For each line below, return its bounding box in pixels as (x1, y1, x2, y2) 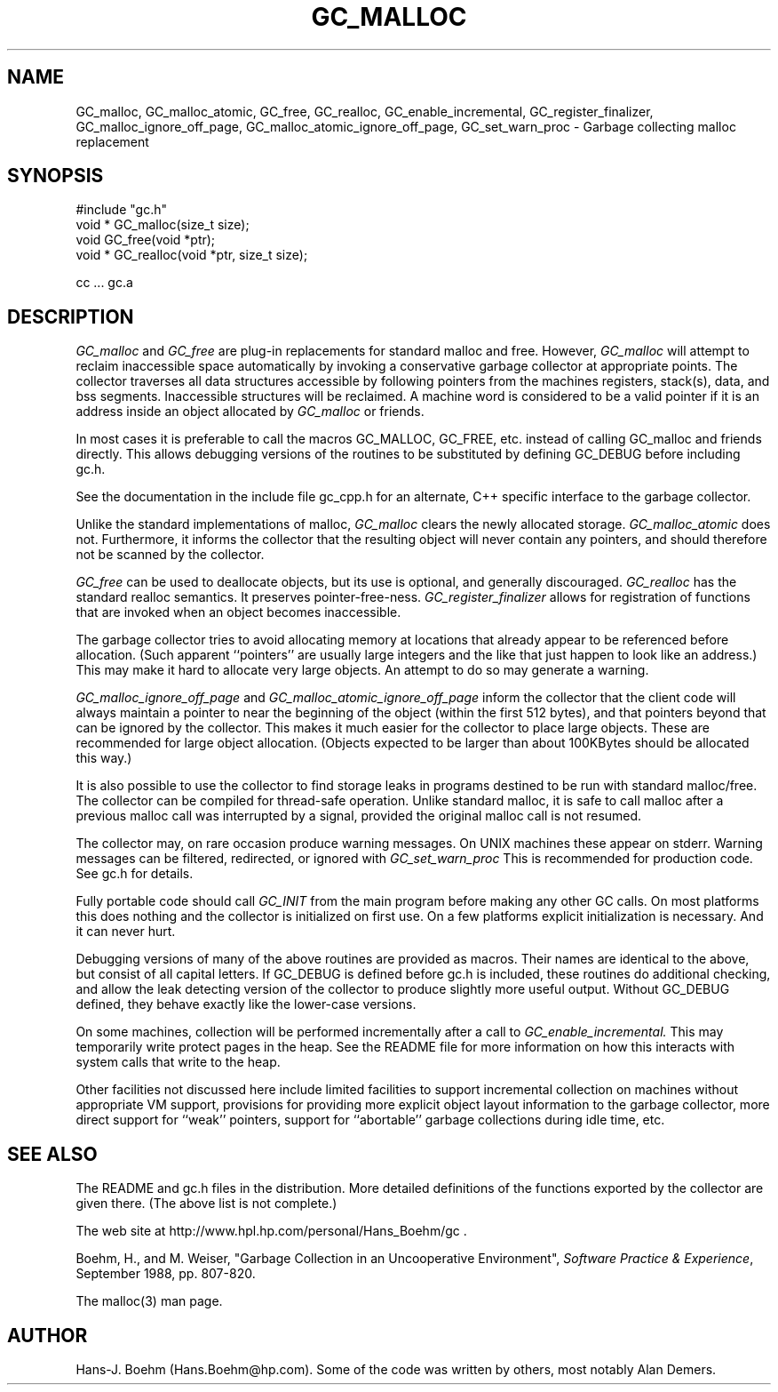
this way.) (75, 750, 132, 766)
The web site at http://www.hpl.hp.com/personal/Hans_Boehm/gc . (75, 1223, 467, 1239)
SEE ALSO (7, 1142, 98, 1165)
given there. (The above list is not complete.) (75, 1196, 337, 1212)
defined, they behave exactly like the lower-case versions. (75, 996, 417, 1012)
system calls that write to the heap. (75, 1054, 281, 1070)
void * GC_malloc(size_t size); (75, 217, 250, 233)
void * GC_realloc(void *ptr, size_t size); (75, 247, 308, 263)
